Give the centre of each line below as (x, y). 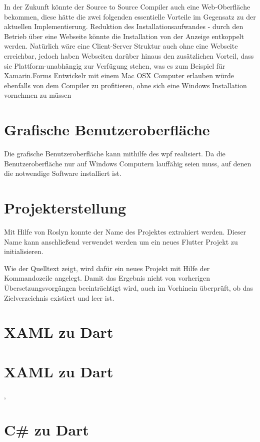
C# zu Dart (46, 430)
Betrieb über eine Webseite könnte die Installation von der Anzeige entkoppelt (124, 36)
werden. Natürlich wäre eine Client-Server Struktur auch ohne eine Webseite (121, 46)
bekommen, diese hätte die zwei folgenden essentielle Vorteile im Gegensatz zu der (130, 16)
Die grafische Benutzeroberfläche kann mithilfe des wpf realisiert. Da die (115, 154)
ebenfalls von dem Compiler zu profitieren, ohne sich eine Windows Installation (125, 85)
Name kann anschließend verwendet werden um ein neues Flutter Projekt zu (121, 241)
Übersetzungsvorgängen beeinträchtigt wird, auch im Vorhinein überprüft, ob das (128, 287)
